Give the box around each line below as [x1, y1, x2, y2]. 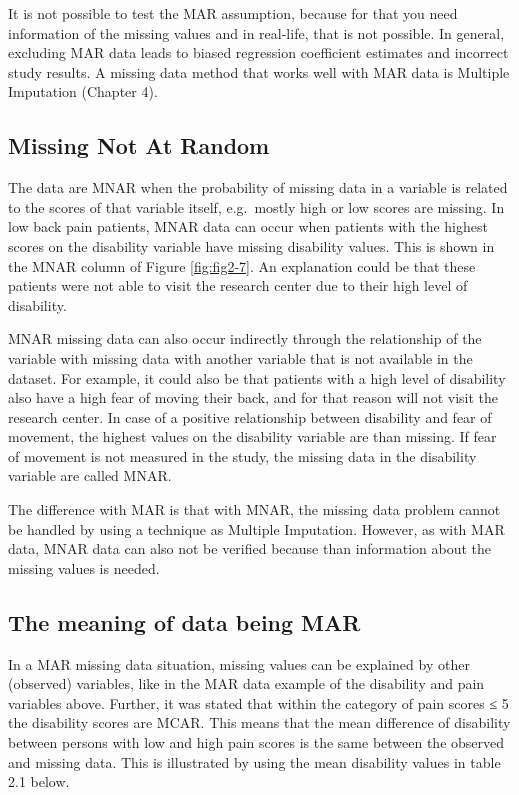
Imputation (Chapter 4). [8, 81, 158, 102]
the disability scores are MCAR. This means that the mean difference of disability [8, 712, 511, 733]
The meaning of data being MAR [8, 606, 361, 637]
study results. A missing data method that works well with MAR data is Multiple [8, 61, 510, 82]
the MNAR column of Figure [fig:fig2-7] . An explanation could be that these [8, 255, 476, 276]
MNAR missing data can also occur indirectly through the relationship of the [8, 328, 482, 349]
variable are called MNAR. [8, 465, 172, 486]
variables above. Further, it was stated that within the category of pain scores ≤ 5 [8, 692, 509, 713]
